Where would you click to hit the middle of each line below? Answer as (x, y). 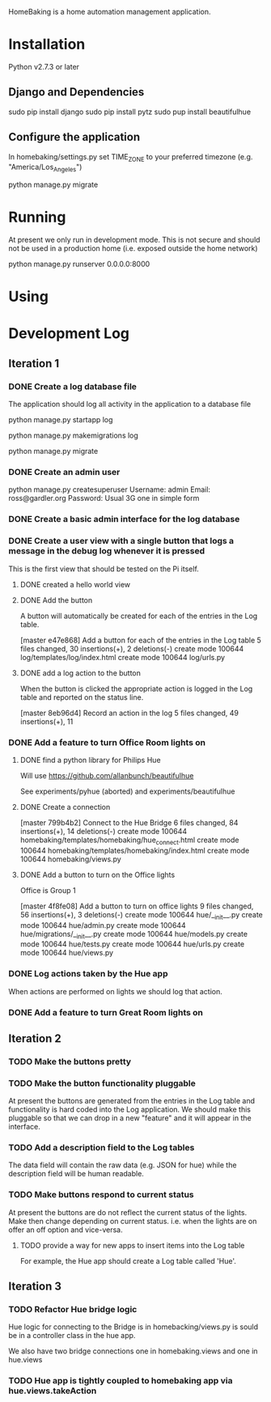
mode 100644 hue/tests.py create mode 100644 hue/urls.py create (132, 944)
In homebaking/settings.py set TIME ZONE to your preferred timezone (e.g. (131, 157)
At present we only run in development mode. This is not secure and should (134, 240)
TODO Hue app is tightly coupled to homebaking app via (121, 1381)
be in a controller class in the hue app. (72, 1336)
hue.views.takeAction (53, 1391)
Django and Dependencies (76, 92)
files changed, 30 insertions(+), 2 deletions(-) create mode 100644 (132, 648)
